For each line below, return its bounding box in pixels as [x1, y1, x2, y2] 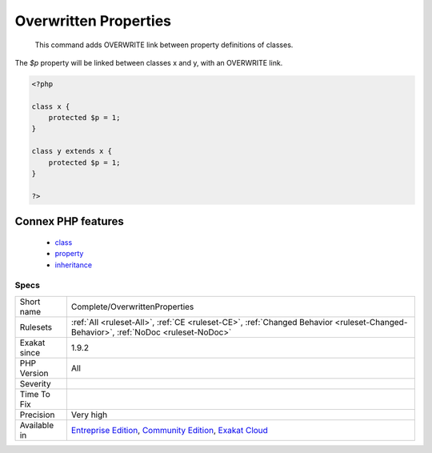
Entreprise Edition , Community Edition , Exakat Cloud [70, 424, 268, 435]
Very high [70, 409, 108, 420]
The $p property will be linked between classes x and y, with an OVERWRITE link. [14, 58, 283, 67]
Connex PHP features [14, 214, 124, 228]
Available [19, 419, 54, 431]
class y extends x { [31, 146, 112, 156]
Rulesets [19, 321, 52, 332]
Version [19, 367, 49, 379]
